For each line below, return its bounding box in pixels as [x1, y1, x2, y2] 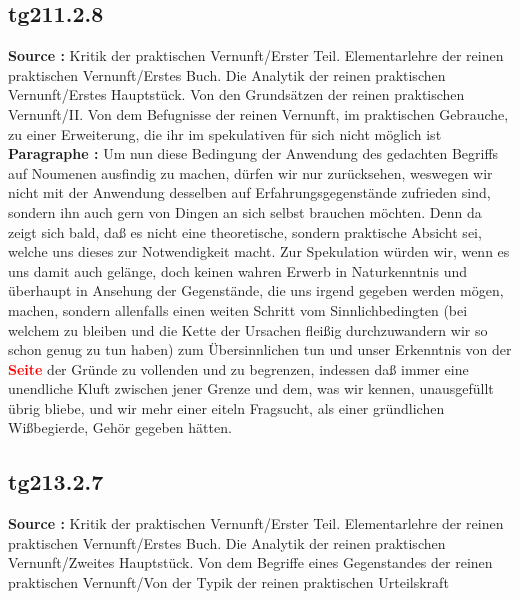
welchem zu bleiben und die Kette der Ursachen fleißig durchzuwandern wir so [8, 319, 488, 340]
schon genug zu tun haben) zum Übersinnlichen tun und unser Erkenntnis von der [8, 339, 512, 360]
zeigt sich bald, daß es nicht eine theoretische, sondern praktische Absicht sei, [8, 221, 482, 242]
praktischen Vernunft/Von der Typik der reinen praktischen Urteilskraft [8, 572, 449, 593]
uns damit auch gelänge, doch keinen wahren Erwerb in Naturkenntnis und [8, 260, 468, 281]
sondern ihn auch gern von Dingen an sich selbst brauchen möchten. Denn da [8, 201, 482, 222]
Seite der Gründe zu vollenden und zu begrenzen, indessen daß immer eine [8, 358, 469, 379]
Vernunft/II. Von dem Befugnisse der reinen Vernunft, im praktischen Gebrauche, [8, 103, 509, 124]
